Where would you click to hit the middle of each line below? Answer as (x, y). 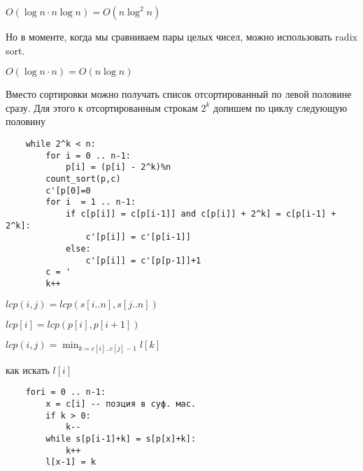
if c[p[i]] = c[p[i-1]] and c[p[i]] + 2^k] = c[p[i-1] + (201, 213)
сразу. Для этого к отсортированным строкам (102, 107)
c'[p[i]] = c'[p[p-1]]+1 (143, 260)
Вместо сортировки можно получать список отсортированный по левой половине (179, 94)
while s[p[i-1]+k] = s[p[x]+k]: (121, 439)
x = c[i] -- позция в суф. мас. (121, 404)
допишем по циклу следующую (280, 107)
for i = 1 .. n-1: (91, 202)
